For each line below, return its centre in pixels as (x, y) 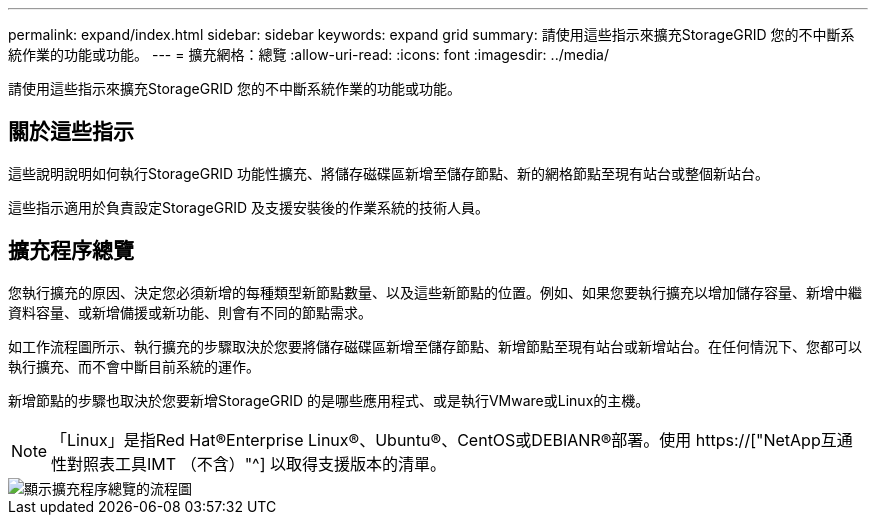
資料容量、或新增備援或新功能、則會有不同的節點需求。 (190, 312)
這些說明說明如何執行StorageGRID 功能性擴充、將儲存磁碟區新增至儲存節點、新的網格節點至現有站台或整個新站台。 (388, 173)
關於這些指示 (71, 132)
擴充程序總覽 (71, 251)
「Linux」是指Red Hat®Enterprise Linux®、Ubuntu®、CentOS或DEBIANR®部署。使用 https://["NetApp (436, 439)
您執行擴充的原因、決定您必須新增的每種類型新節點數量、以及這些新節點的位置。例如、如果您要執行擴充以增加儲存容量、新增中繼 (435, 292)
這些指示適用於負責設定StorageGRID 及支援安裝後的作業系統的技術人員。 (248, 207)
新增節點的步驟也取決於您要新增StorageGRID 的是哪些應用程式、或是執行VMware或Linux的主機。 (329, 400)
